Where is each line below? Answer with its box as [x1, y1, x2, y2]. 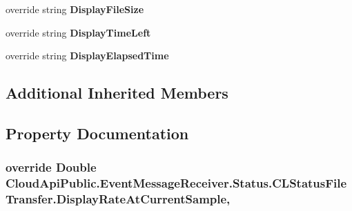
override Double [6, 159, 97, 176]
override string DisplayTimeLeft [6, 25, 151, 39]
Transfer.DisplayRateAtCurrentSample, [6, 190, 231, 208]
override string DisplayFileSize [6, 2, 144, 16]
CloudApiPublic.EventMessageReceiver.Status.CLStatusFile [6, 174, 347, 192]
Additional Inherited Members [6, 82, 228, 103]
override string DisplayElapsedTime [6, 48, 169, 63]
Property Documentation [6, 122, 189, 143]
